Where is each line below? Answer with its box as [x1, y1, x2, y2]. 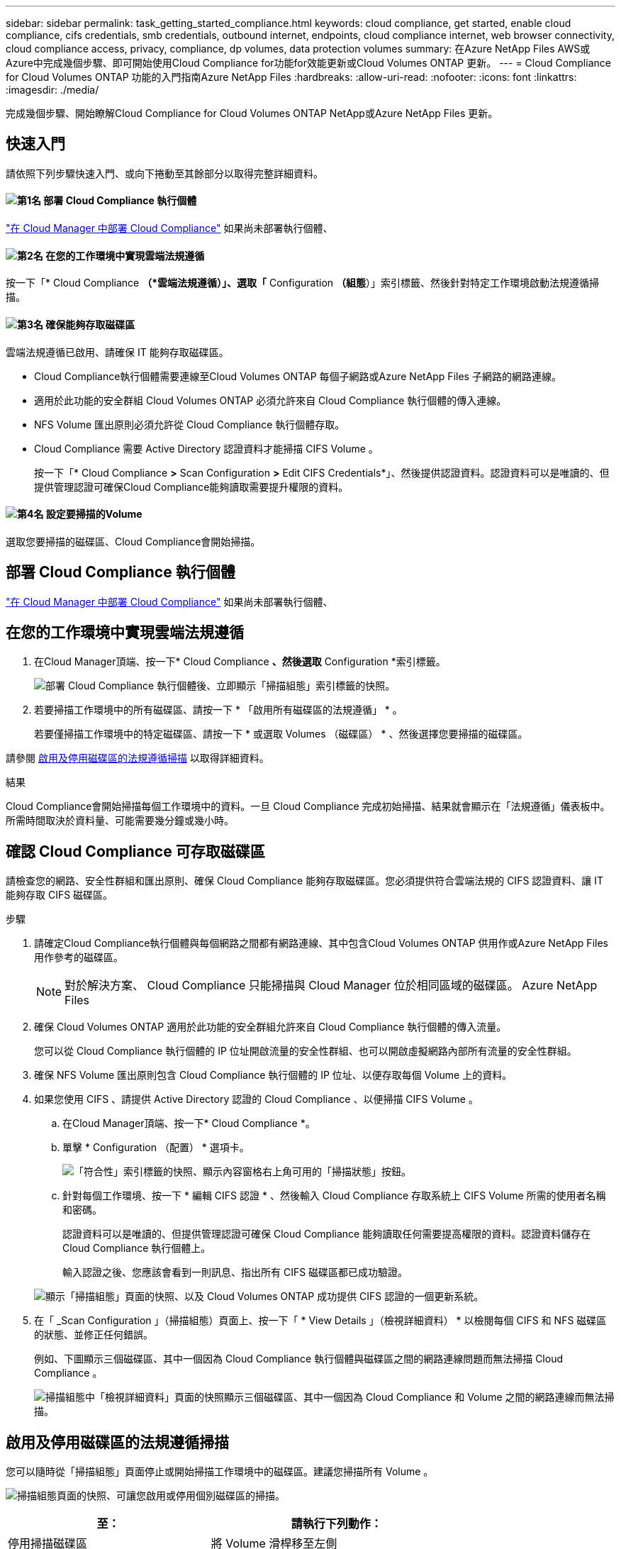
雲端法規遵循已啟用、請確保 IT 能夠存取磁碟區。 [6, 345, 229, 358]
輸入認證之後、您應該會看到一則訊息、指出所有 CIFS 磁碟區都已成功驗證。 [62, 1266, 408, 1279]
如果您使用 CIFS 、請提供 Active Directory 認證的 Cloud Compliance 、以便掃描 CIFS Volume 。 [34, 1093, 479, 1106]
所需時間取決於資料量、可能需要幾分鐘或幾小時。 [6, 814, 234, 827]
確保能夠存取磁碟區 [45, 318, 135, 331]
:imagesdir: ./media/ [6, 84, 99, 96]
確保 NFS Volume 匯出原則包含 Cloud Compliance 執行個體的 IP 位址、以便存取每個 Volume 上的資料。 [34, 1069, 513, 1082]
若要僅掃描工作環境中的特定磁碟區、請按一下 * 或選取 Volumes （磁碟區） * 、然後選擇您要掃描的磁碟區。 [34, 728, 528, 740]
